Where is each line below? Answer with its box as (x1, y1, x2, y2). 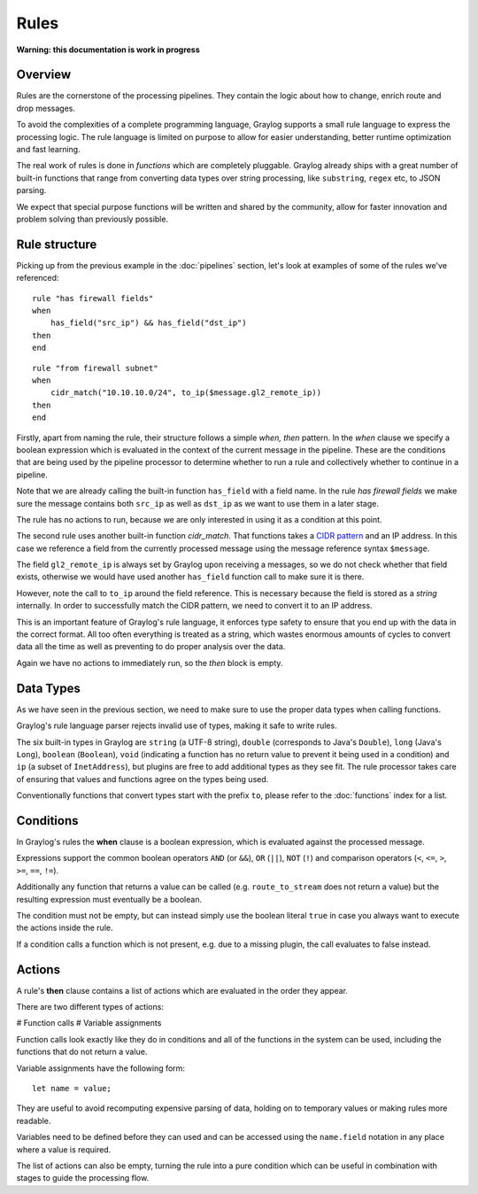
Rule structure (16, 236, 97, 252)
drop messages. (16, 103, 75, 113)
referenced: (16, 273, 59, 283)
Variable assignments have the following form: (16, 1063, 186, 1074)
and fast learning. (16, 144, 81, 155)
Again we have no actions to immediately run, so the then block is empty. (16, 657, 283, 668)
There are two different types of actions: (16, 1002, 164, 1012)
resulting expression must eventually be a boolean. (16, 894, 203, 904)
